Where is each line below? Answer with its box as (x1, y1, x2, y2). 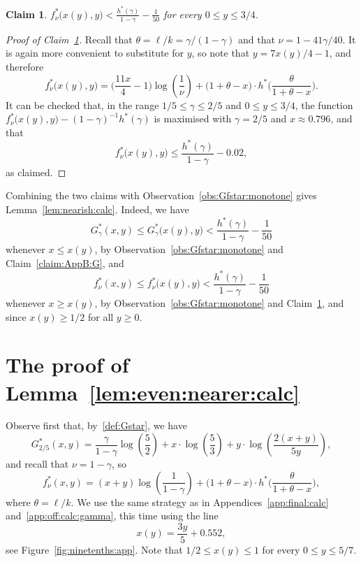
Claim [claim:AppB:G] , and (6, 255, 124, 270)
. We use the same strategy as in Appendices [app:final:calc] (71, 494, 329, 509)
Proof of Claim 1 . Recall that (6, 31, 133, 46)
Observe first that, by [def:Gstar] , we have (6, 418, 187, 433)
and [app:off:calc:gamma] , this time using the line (6, 508, 219, 523)
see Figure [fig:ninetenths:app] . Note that (6, 542, 183, 556)
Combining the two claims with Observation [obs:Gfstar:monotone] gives (6, 188, 317, 203)
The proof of (6, 350, 129, 379)
